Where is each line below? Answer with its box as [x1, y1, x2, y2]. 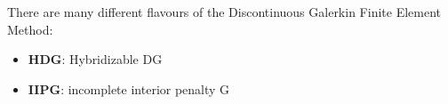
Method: [7, 20, 53, 38]
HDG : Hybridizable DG [28, 50, 163, 68]
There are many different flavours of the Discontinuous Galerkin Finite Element [7, 3, 441, 20]
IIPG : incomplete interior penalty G [28, 79, 230, 98]
